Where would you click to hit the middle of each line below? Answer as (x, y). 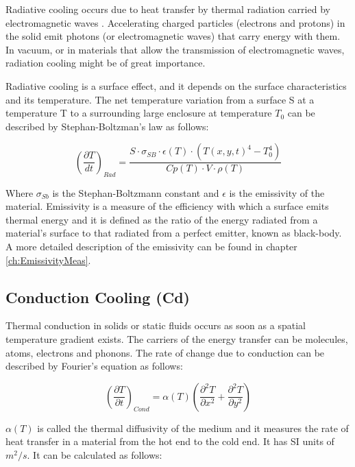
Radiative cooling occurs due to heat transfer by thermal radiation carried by (168, 9)
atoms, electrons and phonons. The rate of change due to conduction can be (165, 352)
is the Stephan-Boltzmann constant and (136, 192)
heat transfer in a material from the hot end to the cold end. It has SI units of (170, 441)
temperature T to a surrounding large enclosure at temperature (139, 113)
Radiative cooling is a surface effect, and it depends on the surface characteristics (176, 85)
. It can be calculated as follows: (95, 454)
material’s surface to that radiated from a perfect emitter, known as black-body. (174, 233)
